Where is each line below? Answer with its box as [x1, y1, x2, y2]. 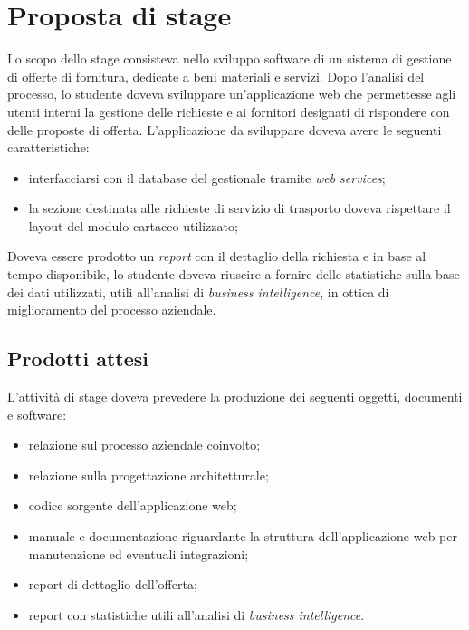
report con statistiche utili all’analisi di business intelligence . [28, 605, 365, 624]
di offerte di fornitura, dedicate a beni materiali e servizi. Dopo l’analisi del [7, 66, 425, 85]
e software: [7, 404, 67, 423]
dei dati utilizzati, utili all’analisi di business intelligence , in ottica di [7, 282, 389, 301]
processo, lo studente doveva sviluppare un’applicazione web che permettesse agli [7, 84, 456, 103]
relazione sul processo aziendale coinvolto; [28, 435, 261, 454]
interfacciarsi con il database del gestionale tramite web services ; [28, 168, 386, 187]
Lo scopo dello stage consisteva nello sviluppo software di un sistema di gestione [7, 49, 452, 68]
